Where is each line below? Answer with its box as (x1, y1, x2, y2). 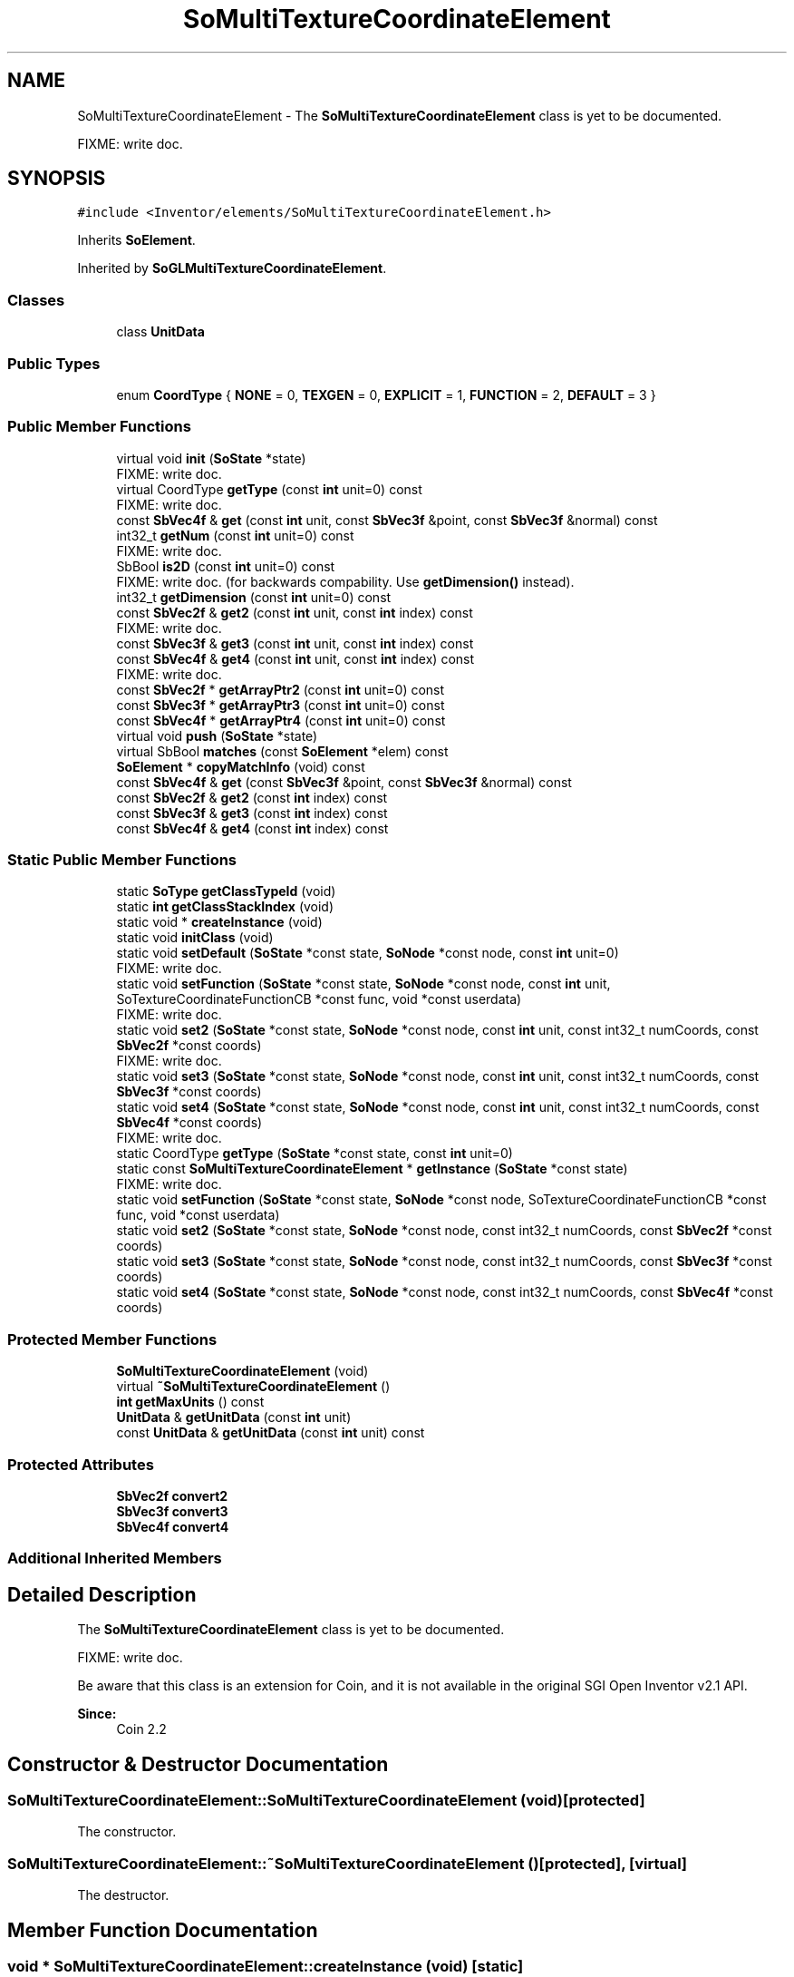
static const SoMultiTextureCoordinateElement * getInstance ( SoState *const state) (116, 1161, 628, 1177)
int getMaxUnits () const (116, 1394, 265, 1410)
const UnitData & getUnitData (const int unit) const (116, 1425, 425, 1441)
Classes (7, 290, 65, 309)
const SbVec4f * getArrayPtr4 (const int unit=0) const (116, 712, 446, 728)
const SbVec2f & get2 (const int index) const (116, 789, 388, 805)
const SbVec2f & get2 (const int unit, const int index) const (116, 604, 473, 620)
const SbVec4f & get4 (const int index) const (116, 820, 389, 836)
